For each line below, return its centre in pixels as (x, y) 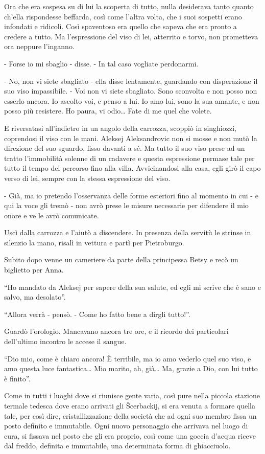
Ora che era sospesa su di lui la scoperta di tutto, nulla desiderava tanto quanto (129, 6)
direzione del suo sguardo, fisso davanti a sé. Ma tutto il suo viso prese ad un (125, 148)
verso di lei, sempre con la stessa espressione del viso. (87, 178)
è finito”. (17, 378)
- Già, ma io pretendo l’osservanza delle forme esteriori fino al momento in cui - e (131, 195)
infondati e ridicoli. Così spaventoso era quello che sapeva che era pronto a (121, 26)
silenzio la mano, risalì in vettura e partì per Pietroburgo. (94, 242)
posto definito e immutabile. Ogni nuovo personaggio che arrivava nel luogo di (126, 426)
